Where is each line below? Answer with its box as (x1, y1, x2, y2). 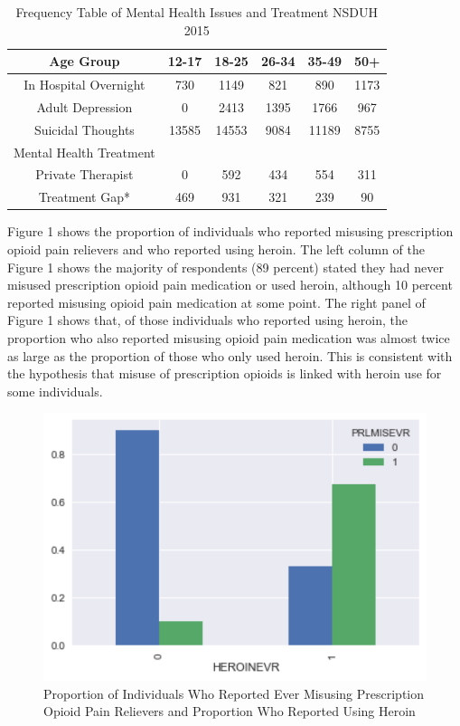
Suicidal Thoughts (33, 119, 135, 139)
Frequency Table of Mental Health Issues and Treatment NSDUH (15, 3, 379, 21)
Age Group (49, 52, 120, 71)
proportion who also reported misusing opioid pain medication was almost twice (7, 328, 450, 347)
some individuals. (7, 381, 103, 400)
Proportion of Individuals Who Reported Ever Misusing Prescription (43, 683, 425, 702)
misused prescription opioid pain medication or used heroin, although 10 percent (7, 275, 453, 294)
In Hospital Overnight (23, 75, 146, 94)
